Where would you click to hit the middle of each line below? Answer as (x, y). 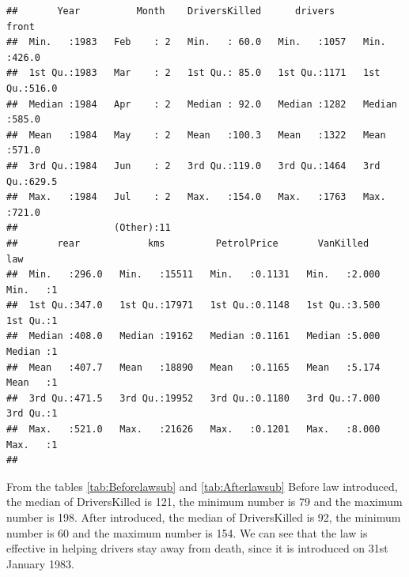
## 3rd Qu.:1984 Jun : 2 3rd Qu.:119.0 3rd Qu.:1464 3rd (193, 166)
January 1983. (40, 563)
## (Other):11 (89, 228)
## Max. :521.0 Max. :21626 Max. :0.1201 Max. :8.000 (193, 430)
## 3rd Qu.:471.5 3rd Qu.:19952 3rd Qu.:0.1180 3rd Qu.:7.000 (193, 398)
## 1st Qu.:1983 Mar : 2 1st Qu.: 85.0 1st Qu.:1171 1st (193, 73)
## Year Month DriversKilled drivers (171, 11)
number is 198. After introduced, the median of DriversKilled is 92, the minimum (204, 517)
